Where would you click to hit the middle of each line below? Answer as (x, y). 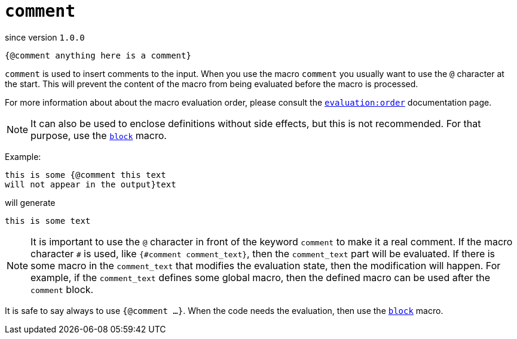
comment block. (62, 289)
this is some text (48, 221)
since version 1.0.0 (45, 37)
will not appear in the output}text (91, 184)
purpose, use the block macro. (99, 135)
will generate (30, 202)
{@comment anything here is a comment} (98, 55)
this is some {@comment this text (85, 175)
